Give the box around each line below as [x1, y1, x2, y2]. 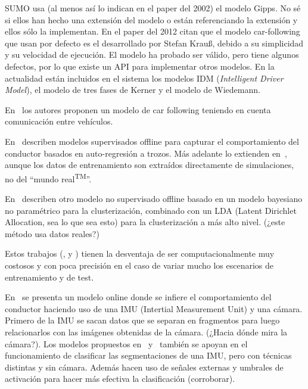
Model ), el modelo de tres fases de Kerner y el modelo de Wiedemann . [5, 83, 260, 96]
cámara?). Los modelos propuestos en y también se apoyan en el [5, 337, 248, 350]
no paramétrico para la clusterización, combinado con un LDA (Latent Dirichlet [5, 204, 297, 216]
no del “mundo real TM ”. [5, 170, 92, 185]
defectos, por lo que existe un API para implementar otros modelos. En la [5, 60, 275, 72]
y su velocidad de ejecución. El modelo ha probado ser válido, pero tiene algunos [5, 48, 299, 61]
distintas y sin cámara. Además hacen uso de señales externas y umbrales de [5, 360, 284, 373]
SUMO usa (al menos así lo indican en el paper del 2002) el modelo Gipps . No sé [5, 2, 301, 14]
